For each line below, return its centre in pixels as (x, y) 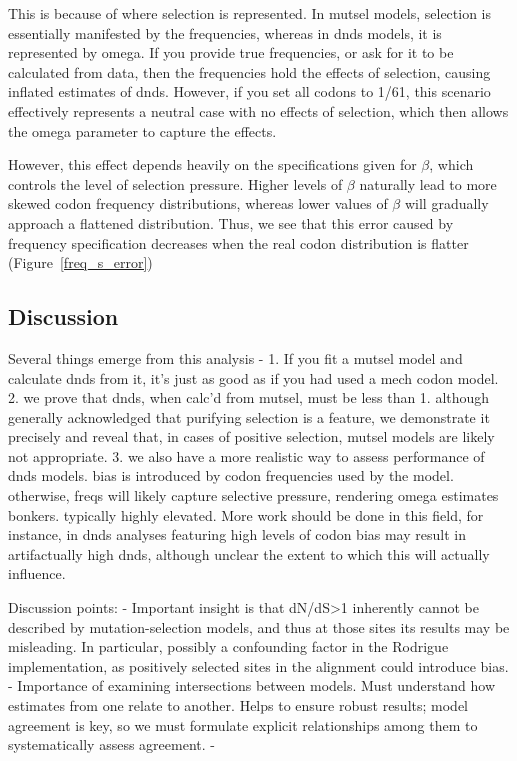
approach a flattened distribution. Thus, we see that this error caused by (231, 222)
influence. (37, 573)
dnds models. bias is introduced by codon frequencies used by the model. (231, 475)
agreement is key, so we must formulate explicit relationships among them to (243, 724)
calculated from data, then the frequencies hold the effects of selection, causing (249, 71)
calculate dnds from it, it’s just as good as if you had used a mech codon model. (253, 377)
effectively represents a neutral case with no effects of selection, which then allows (258, 110)
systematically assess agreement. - (111, 744)
